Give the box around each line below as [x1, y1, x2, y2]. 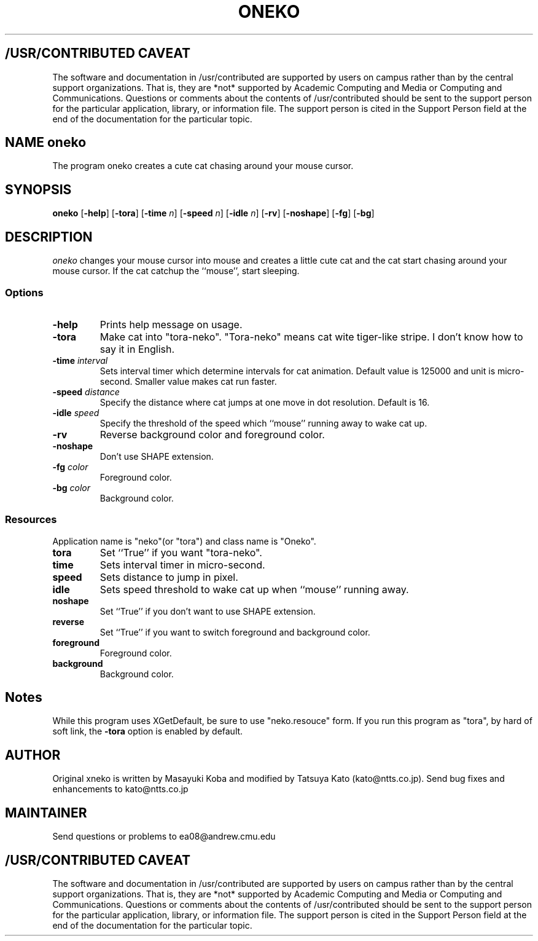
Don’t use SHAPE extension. [99, 451, 214, 462]
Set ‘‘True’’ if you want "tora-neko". [99, 546, 262, 559]
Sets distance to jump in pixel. [99, 570, 238, 583]
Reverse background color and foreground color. [99, 428, 325, 441]
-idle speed [52, 407, 99, 418]
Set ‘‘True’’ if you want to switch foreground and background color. [99, 626, 370, 637]
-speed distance [52, 386, 120, 397]
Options [5, 286, 44, 299]
